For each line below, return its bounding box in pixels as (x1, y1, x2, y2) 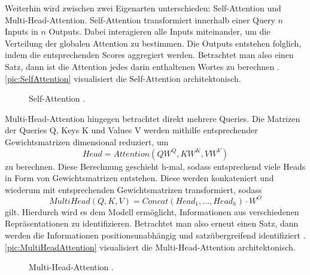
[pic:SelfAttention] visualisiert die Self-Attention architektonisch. (5, 72, 241, 84)
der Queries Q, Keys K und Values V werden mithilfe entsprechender (5, 124, 258, 136)
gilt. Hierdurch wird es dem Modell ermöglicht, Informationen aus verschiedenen (5, 205, 299, 218)
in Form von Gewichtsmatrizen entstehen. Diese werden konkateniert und (5, 172, 274, 184)
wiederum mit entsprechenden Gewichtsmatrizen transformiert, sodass (5, 183, 262, 195)
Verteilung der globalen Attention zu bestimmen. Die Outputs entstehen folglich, (5, 36, 302, 49)
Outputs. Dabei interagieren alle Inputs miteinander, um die (48, 25, 271, 38)
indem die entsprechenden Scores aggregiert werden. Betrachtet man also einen (5, 48, 294, 61)
